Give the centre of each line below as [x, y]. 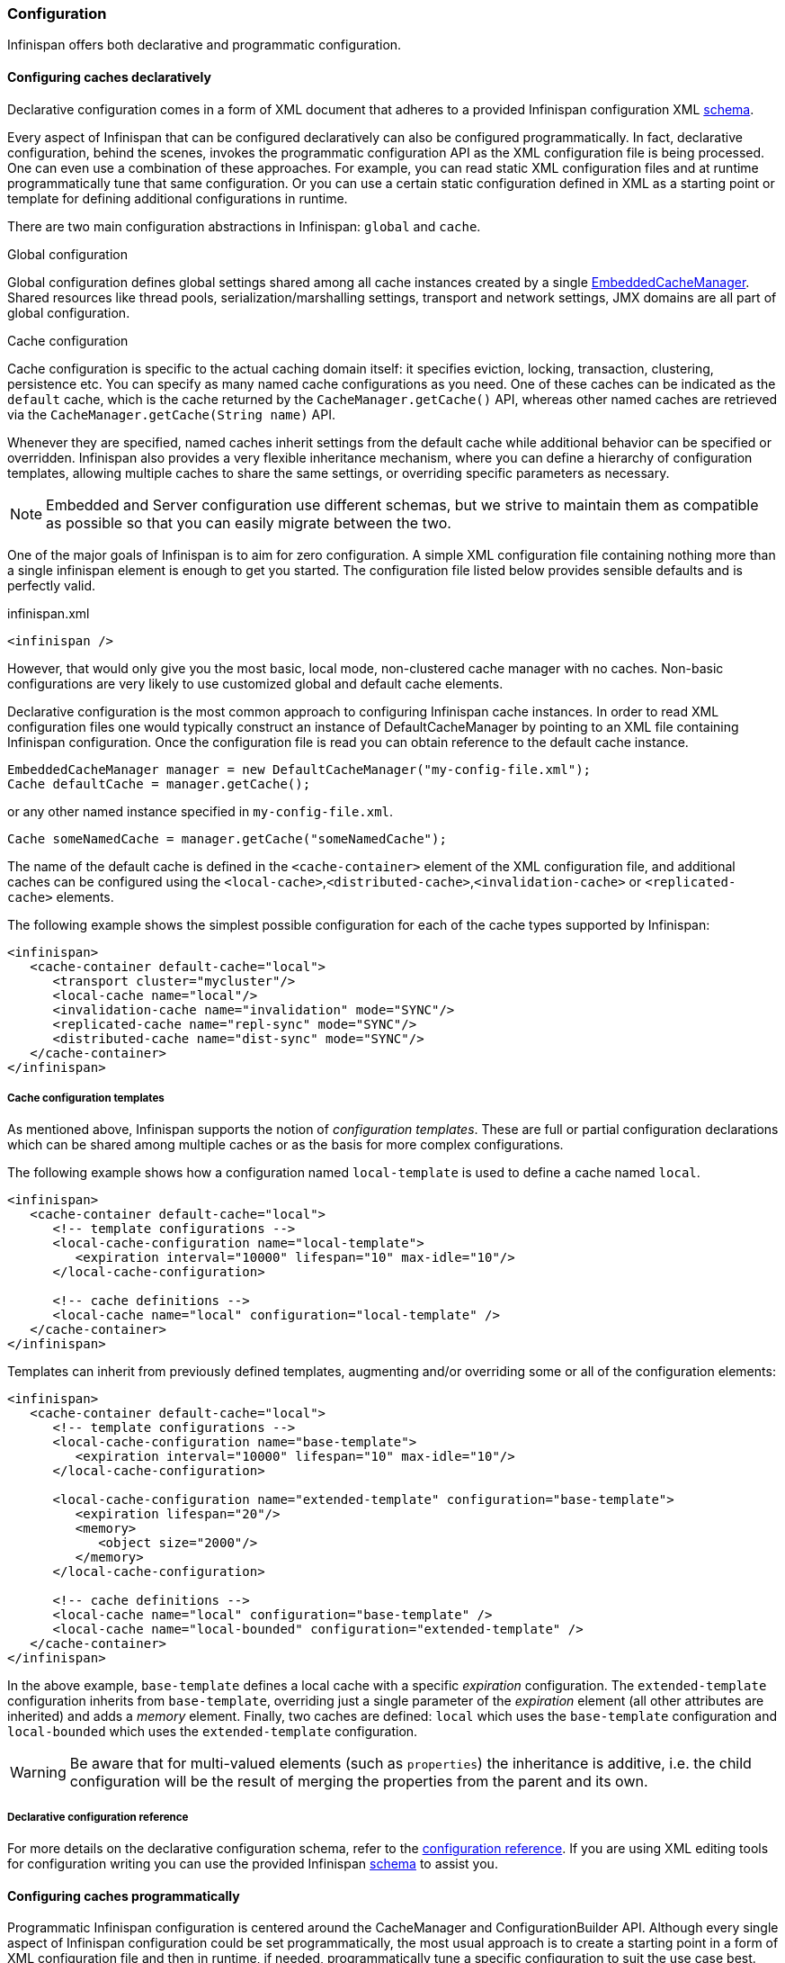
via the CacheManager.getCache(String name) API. [171, 414]
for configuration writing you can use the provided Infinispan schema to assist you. [253, 1864]
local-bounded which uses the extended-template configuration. [213, 1732]
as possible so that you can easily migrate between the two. [249, 522]
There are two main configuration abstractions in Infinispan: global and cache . [244, 226]
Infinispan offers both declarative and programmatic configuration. [205, 45]
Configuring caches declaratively [109, 77]
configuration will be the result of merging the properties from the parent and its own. [359, 1782]
